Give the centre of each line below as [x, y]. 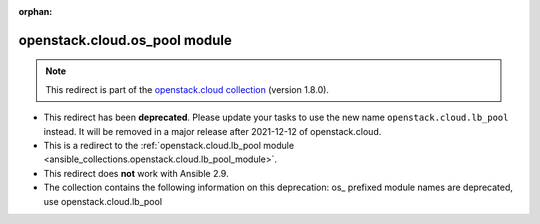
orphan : [35, 11]
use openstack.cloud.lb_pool [103, 201]
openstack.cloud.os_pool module [125, 40]
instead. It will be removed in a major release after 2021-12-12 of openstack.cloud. [212, 131]
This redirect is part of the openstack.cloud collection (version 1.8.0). [187, 89]
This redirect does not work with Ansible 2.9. [136, 173]
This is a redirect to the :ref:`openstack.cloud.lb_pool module [169, 145]
